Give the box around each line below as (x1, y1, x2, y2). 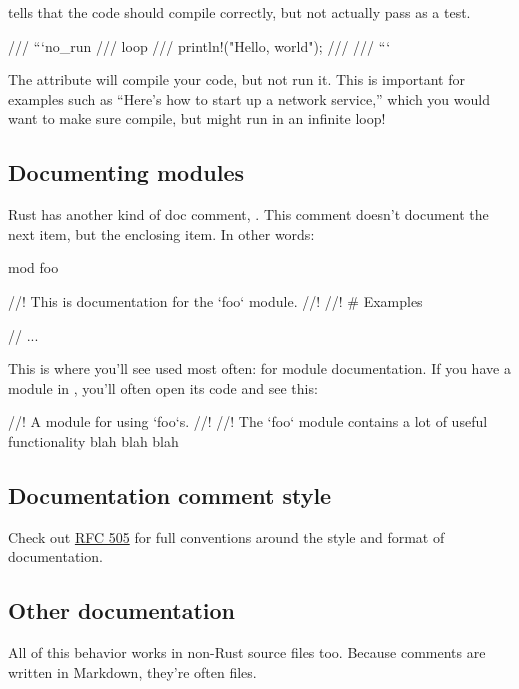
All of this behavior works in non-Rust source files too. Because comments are (8, 642, 486, 663)
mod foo (8, 257, 59, 278)
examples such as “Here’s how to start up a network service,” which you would (8, 88, 490, 109)
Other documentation (8, 595, 235, 626)
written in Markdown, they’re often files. (8, 661, 257, 682)
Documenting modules (8, 157, 244, 188)
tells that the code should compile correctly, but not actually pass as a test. (8, 2, 471, 22)
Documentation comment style (8, 479, 332, 510)
